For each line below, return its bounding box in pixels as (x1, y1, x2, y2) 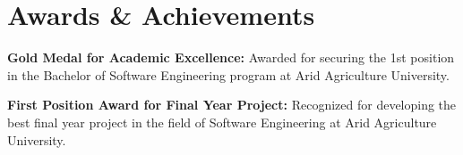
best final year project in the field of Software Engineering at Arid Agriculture (7, 112, 437, 131)
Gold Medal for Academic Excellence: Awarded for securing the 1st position (7, 48, 455, 67)
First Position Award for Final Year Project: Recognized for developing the (7, 95, 457, 114)
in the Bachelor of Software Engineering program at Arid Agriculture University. (7, 65, 450, 84)
